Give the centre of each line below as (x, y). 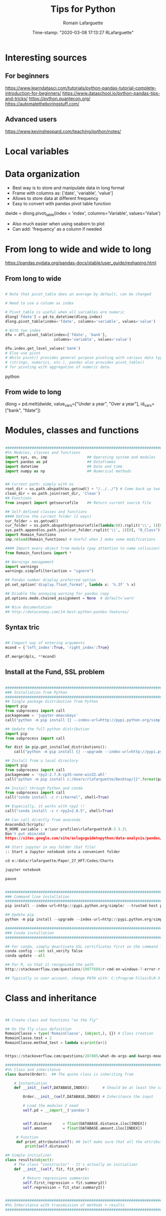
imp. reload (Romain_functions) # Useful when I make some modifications (80, 540)
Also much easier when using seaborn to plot (58, 224)
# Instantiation (31, 1083)
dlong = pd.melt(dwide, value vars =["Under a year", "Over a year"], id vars (79, 404)
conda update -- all (25, 956)
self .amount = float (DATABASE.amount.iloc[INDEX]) (83, 1128)
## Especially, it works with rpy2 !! (45, 806)
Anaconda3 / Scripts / (25, 824)
